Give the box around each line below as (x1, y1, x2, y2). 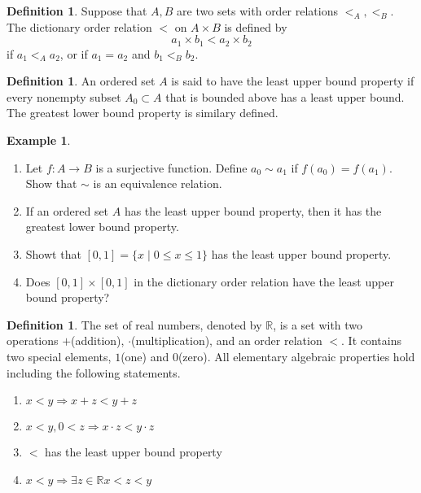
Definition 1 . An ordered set (7, 72, 156, 89)
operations (7, 332, 59, 349)
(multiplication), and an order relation (131, 332, 322, 349)
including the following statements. (7, 364, 181, 381)
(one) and (121, 347, 169, 364)
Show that (25, 175, 77, 192)
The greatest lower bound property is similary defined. (7, 104, 278, 121)
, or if (59, 45, 88, 62)
